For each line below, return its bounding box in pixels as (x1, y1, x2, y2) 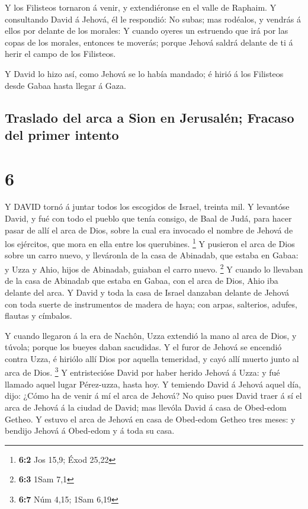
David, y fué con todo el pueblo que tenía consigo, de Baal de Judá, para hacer (5, 212, 292, 225)
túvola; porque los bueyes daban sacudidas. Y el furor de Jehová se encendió (5, 341, 282, 353)
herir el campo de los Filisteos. (5, 47, 116, 60)
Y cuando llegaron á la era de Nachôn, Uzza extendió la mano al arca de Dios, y (5, 329, 297, 341)
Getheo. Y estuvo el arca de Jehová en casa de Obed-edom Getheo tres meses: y (5, 412, 296, 425)
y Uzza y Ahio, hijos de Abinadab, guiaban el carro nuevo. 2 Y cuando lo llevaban (5, 261, 303, 275)
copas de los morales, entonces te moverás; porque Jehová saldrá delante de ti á (5, 36, 293, 48)
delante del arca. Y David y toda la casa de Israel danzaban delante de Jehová (5, 286, 290, 298)
